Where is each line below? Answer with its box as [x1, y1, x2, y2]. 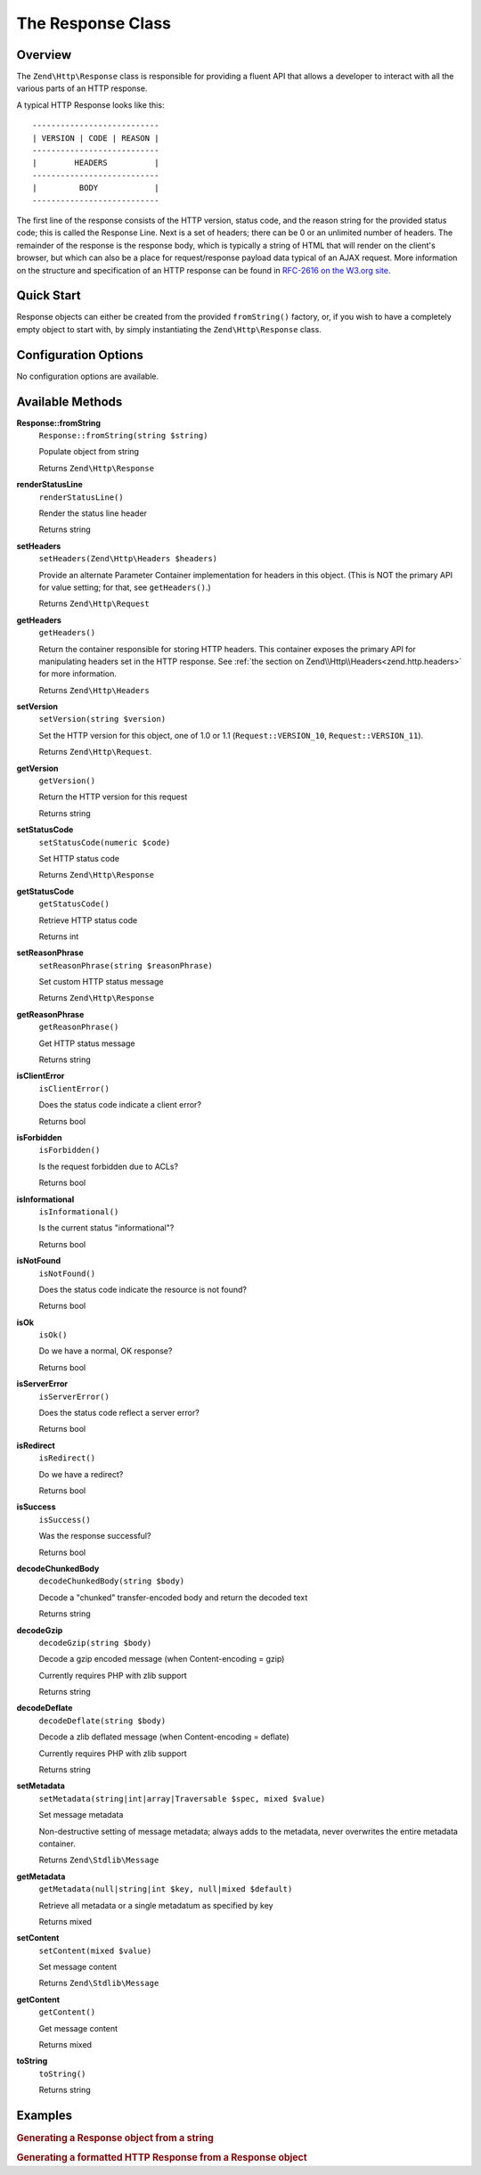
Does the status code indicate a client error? [38, 1100, 202, 1110]
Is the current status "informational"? [38, 1222, 175, 1233]
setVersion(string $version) [38, 714, 167, 724]
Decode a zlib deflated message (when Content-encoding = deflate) [38, 1731, 289, 1742]
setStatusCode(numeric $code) [38, 838, 171, 847]
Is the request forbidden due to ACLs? [38, 1161, 178, 1172]
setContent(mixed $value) [38, 1945, 152, 1956]
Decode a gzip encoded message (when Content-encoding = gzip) [38, 1654, 285, 1664]
